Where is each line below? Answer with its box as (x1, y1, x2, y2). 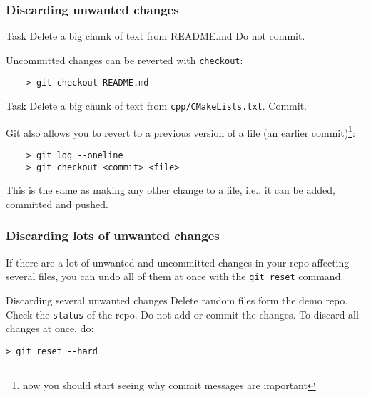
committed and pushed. (6, 196, 108, 211)
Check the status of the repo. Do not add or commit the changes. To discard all (6, 306, 359, 321)
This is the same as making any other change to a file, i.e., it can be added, (6, 182, 335, 197)
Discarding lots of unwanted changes (6, 227, 220, 244)
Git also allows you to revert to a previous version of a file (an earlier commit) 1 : (6, 123, 355, 140)
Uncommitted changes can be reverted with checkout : (6, 52, 243, 67)
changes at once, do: (6, 321, 94, 336)
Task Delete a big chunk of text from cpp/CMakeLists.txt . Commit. (6, 98, 307, 113)
